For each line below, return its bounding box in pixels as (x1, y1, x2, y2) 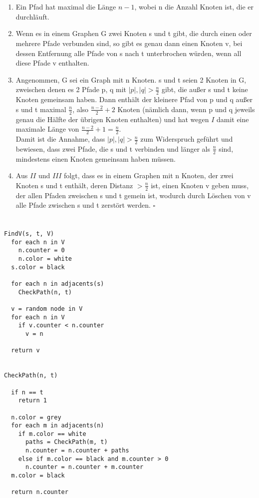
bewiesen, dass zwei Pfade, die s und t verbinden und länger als (15, 143, 210, 154)
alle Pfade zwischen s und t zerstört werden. (15, 200, 151, 210)
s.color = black (11, 263, 65, 271)
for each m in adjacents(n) (11, 422, 104, 429)
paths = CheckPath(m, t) (25, 438, 108, 446)
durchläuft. (15, 11, 49, 22)
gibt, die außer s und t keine (161, 84, 248, 95)
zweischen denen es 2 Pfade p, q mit (15, 84, 126, 95)
